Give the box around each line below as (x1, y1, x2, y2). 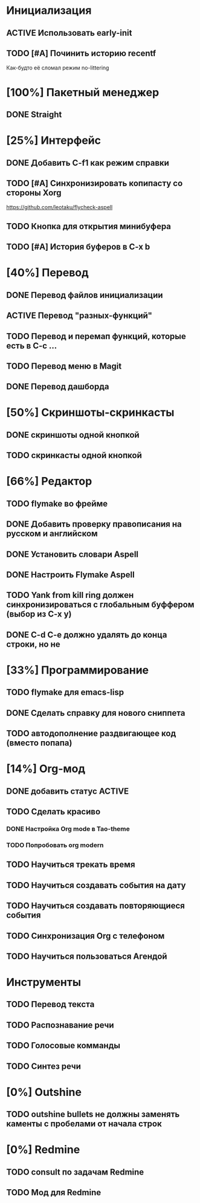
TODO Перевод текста (6, 999, 95, 1010)
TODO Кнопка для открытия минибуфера (6, 221, 171, 232)
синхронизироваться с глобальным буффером (6, 600, 195, 610)
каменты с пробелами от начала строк (6, 1119, 162, 1129)
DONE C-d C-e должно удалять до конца (6, 629, 167, 640)
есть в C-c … (6, 340, 57, 351)
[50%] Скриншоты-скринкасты (6, 406, 175, 420)
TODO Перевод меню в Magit (6, 361, 122, 371)
